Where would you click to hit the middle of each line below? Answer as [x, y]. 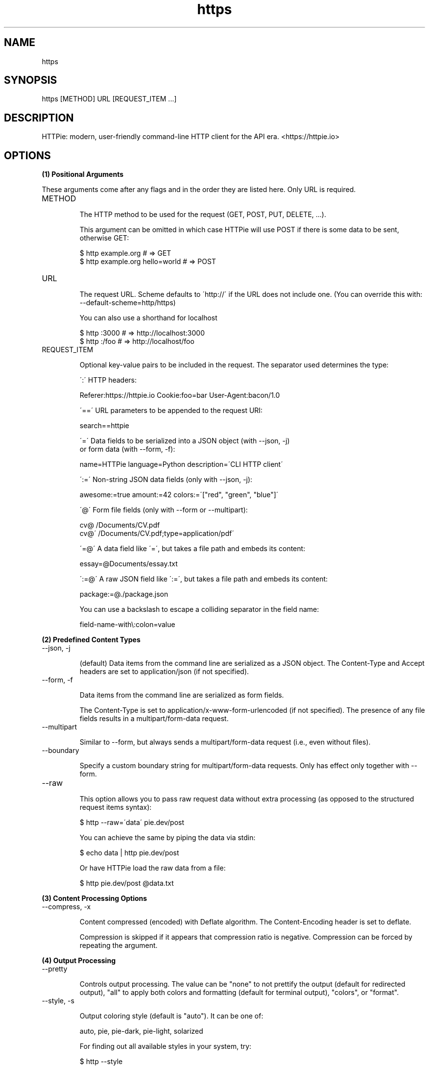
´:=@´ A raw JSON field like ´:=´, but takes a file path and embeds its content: [204, 579]
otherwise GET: [104, 238]
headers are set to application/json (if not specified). [164, 672]
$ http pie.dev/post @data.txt [127, 883]
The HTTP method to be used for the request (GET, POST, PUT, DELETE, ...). [203, 215]
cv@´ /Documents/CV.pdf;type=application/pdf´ [157, 533]
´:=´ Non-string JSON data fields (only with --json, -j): [166, 480]
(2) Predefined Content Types [91, 640]
